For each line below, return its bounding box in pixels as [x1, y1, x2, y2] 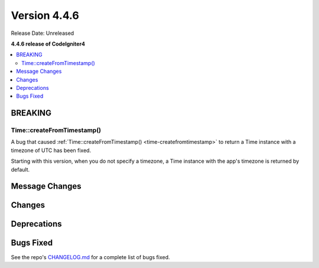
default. [11, 166, 30, 173]
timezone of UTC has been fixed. [11, 147, 92, 154]
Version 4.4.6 [11, 9, 79, 22]
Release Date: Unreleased [11, 30, 74, 37]
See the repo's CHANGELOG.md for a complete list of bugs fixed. [11, 253, 171, 260]
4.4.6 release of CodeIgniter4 [11, 40, 86, 47]
